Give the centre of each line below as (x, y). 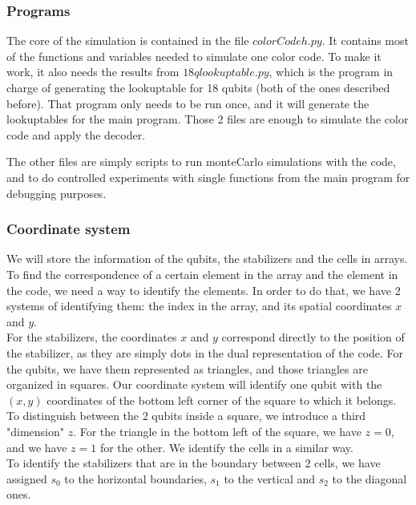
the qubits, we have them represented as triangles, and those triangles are (187, 368)
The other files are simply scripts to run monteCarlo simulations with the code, (201, 162)
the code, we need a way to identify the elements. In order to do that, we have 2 (204, 290)
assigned (27, 478)
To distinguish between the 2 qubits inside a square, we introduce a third (186, 416)
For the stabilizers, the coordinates (92, 337)
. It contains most (365, 40)
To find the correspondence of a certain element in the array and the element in (202, 274)
